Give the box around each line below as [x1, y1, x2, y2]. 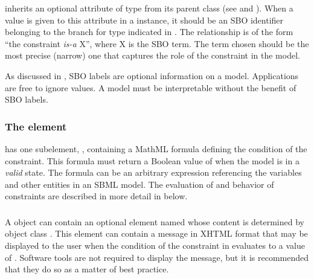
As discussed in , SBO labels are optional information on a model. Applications [5, 69, 299, 82]
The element [5, 118, 67, 133]
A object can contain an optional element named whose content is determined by [5, 215, 304, 228]
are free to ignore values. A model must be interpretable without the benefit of [5, 81, 296, 94]
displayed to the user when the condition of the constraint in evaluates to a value [5, 239, 305, 252]
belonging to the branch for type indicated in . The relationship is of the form [5, 25, 293, 38]
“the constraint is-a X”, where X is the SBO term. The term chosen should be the [5, 37, 309, 50]
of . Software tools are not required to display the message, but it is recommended [5, 251, 309, 263]
